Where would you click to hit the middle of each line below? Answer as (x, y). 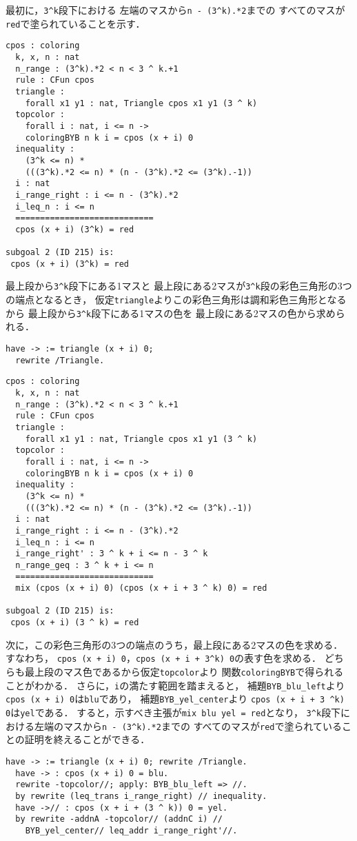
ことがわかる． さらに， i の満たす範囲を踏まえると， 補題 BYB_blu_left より (175, 685)
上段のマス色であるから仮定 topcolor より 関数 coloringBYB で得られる (189, 671)
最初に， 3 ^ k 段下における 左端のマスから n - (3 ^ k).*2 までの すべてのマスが (175, 10)
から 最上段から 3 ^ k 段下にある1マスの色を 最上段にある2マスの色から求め (171, 313)
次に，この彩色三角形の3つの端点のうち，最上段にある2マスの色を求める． (174, 644)
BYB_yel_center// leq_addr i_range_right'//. (131, 830)
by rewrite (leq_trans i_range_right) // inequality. (141, 796)
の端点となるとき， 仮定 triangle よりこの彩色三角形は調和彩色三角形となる (176, 300)
